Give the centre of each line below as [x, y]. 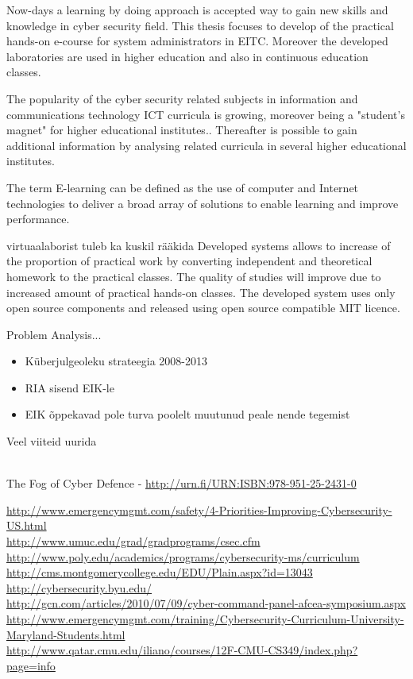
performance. [38, 219]
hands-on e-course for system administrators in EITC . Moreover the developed [197, 41]
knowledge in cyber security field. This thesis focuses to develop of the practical [200, 25]
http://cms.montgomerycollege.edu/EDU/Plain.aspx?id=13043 [160, 572]
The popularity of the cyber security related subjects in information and [182, 98]
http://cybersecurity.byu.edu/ [79, 587]
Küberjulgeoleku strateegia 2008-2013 [116, 361]
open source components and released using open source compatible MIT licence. [203, 308]
